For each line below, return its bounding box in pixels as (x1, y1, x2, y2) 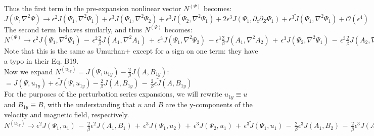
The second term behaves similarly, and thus (4, 24, 142, 34)
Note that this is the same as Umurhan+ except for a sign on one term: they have (4, 45, 258, 56)
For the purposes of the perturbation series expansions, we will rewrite (4, 88, 222, 99)
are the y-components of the (165, 99, 253, 109)
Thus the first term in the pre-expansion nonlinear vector (4, 3, 181, 13)
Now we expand (4, 66, 53, 76)
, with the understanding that (43, 99, 135, 109)
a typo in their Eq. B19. (4, 55, 79, 66)
